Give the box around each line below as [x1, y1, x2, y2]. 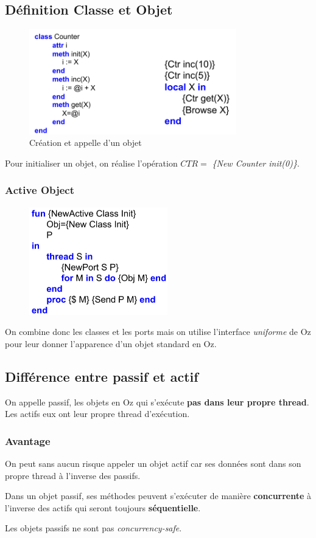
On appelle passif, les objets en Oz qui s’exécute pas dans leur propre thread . [5, 395, 309, 408]
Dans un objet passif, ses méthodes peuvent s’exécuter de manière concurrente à [5, 489, 312, 502]
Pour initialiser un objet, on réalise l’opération [5, 156, 178, 169]
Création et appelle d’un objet [29, 136, 142, 149]
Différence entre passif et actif [5, 367, 198, 385]
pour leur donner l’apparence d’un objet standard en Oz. [5, 337, 217, 350]
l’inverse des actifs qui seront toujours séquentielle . [5, 501, 201, 514]
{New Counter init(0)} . [212, 156, 300, 169]
